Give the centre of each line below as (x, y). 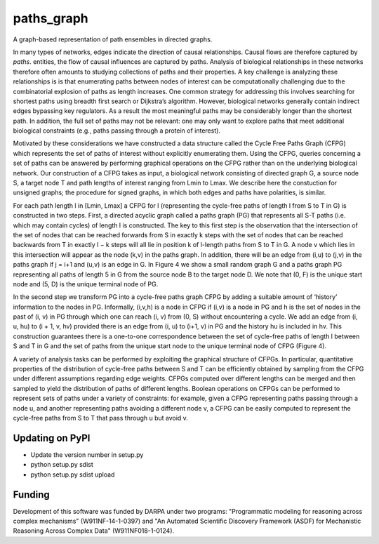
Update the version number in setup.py (87, 455)
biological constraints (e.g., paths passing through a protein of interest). (117, 131)
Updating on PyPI (52, 438)
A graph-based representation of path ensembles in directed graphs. (113, 39)
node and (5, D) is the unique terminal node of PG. (86, 284)
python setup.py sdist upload (73, 475)
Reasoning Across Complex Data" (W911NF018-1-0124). (94, 531)
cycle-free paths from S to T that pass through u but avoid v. (101, 418)
